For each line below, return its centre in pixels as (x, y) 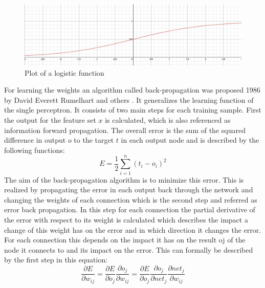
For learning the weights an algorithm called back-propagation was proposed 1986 (132, 90)
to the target (94, 140)
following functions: (35, 150)
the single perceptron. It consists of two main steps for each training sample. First (133, 110)
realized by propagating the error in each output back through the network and (129, 190)
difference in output (35, 140)
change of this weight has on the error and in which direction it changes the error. (133, 229)
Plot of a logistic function (64, 72)
